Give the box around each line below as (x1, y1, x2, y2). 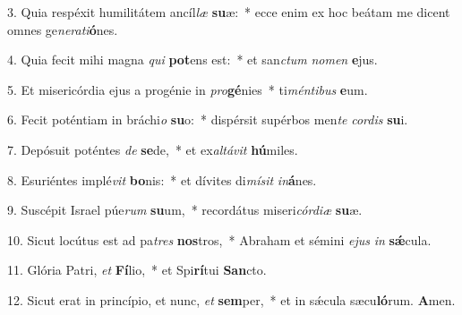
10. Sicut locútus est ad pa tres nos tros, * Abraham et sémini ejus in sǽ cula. (7, 230, 432, 249)
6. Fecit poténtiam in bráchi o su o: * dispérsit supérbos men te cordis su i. (7, 110, 408, 129)
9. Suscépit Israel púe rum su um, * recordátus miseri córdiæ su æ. (7, 200, 363, 219)
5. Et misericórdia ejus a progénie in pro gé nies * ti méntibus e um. (7, 80, 368, 98)
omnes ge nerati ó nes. (7, 20, 118, 38)
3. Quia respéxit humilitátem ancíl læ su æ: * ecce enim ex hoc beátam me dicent (7, 3, 450, 21)
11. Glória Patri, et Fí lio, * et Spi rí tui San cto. (7, 260, 267, 279)
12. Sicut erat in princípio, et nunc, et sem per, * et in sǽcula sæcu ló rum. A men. (7, 290, 456, 309)
